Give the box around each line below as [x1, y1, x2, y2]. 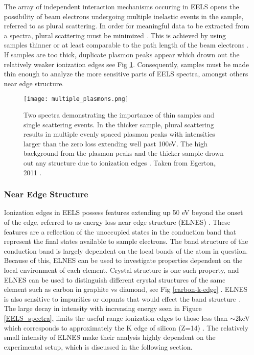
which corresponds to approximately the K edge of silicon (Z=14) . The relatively [4, 322, 249, 332]
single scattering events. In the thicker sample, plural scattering [23, 119, 214, 129]
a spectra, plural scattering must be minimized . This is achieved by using [4, 30, 226, 40]
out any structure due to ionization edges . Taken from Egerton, [23, 157, 216, 167]
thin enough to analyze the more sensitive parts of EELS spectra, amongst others [4, 69, 248, 79]
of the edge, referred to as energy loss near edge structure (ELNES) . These [4, 216, 231, 227]
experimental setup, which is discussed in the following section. [4, 341, 193, 352]
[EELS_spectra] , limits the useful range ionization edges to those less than [4, 312, 228, 323]
